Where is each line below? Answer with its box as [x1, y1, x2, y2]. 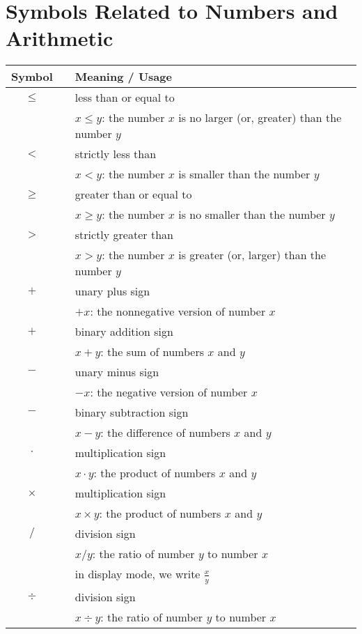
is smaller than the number [178, 166, 310, 183]
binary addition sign [74, 323, 173, 340]
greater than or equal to [74, 186, 192, 203]
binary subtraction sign [74, 404, 189, 421]
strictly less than [74, 146, 157, 162]
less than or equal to [74, 89, 175, 106]
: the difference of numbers [100, 424, 230, 441]
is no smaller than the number [178, 206, 326, 223]
